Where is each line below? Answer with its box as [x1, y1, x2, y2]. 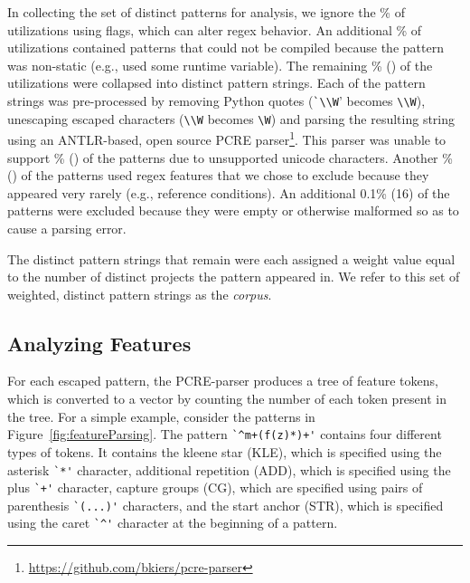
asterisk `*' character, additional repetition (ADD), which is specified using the [7, 460, 451, 479]
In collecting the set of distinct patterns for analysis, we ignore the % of [7, 3, 405, 21]
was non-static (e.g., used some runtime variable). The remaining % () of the [7, 55, 433, 74]
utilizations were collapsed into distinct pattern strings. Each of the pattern [7, 73, 426, 92]
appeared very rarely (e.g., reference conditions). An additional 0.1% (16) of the [7, 183, 450, 202]
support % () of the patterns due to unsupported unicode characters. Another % [7, 148, 453, 167]
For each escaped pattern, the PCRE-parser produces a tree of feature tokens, [7, 371, 438, 390]
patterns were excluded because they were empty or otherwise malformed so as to [7, 201, 459, 220]
